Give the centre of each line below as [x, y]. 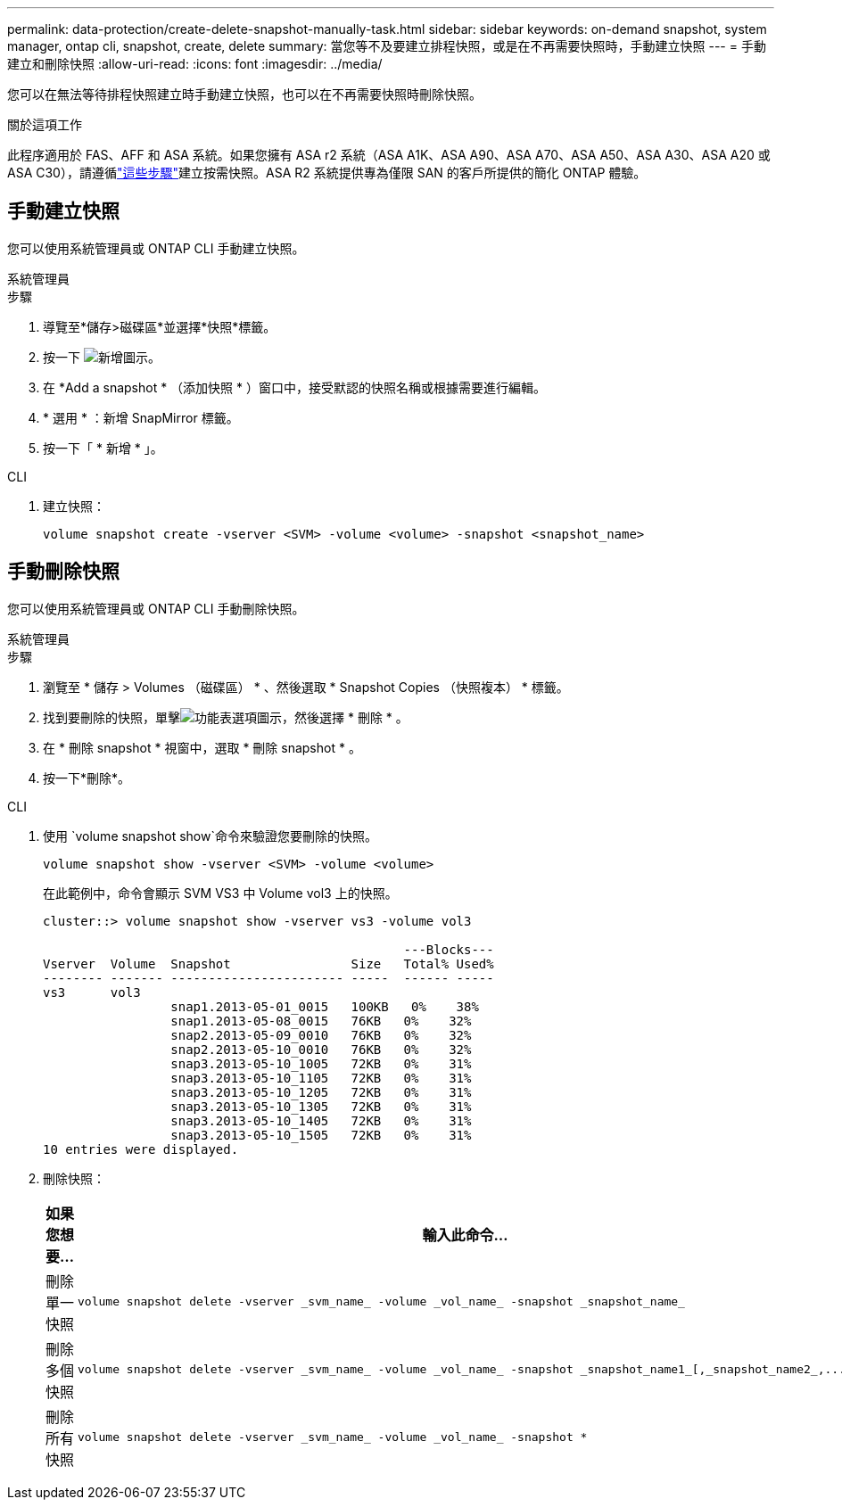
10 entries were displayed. [141, 1149]
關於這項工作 [45, 124]
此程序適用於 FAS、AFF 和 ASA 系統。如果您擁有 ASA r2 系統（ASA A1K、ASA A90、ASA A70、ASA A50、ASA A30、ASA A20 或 [389, 155]
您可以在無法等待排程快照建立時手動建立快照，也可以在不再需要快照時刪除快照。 [244, 94]
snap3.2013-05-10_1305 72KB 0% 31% [321, 1106]
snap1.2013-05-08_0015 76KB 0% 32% [321, 1021]
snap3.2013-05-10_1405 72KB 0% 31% [321, 1120]
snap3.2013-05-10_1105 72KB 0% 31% [321, 1078]
